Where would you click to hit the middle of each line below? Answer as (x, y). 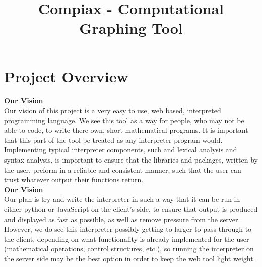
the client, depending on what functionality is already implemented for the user (127, 238)
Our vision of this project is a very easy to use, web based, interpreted (113, 110)
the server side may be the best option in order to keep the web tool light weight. (130, 258)
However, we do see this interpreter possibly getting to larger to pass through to (128, 229)
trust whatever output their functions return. (74, 179)
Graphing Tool (131, 28)
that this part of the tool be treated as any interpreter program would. (113, 140)
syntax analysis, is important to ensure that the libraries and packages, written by (131, 160)
